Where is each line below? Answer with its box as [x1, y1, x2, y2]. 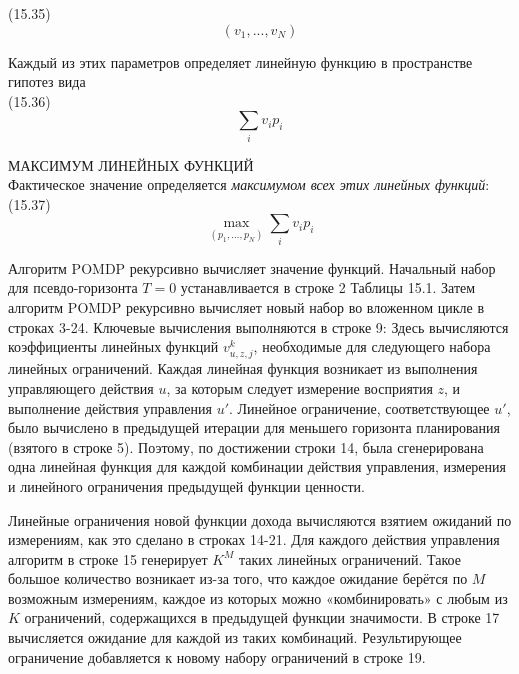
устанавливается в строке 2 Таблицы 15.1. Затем [180, 277, 476, 298]
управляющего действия [8, 377, 154, 398]
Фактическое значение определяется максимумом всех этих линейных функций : [8, 174, 490, 195]
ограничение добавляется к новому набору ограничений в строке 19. [8, 646, 426, 667]
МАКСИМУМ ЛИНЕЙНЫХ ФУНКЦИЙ [8, 154, 254, 175]
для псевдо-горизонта [8, 277, 138, 298]
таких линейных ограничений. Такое [239, 548, 461, 569]
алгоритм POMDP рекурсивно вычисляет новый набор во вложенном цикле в [8, 297, 485, 317]
